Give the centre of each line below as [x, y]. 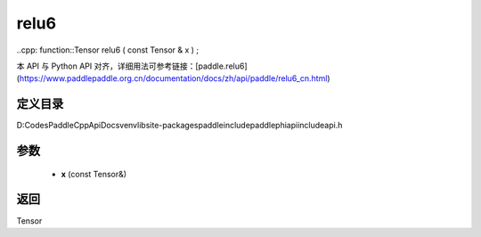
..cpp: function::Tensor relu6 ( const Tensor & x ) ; [108, 50]
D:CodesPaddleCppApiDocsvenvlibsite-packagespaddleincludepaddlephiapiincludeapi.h [179, 126]
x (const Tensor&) [94, 174]
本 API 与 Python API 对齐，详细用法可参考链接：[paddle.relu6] [132, 66]
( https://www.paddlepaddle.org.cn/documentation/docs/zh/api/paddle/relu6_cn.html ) [173, 78]
